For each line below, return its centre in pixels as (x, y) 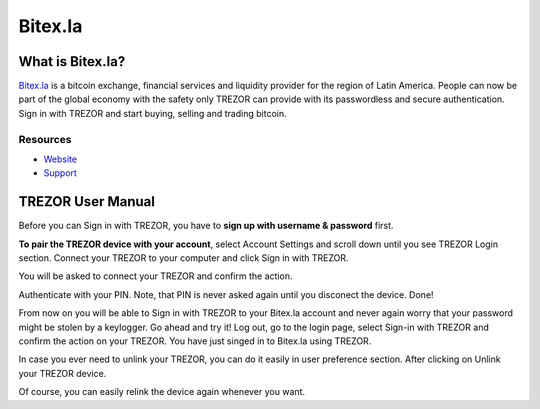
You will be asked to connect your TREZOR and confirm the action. (155, 276)
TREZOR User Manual (86, 201)
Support (60, 173)
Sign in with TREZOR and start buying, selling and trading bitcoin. (152, 113)
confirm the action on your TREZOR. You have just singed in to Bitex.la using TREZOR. (195, 341)
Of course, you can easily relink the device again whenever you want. (161, 392)
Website (60, 159)
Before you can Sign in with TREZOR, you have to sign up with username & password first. (206, 226)
